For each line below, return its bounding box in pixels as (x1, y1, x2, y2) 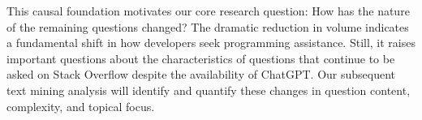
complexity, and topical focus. (6, 97, 155, 114)
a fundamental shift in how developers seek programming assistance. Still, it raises (6, 34, 416, 51)
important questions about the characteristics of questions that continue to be (6, 49, 395, 66)
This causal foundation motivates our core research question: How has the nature (6, 2, 410, 19)
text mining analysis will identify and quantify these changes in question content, (6, 81, 411, 98)
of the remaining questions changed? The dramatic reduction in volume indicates (6, 18, 409, 35)
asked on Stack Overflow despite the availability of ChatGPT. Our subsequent (6, 66, 396, 83)
